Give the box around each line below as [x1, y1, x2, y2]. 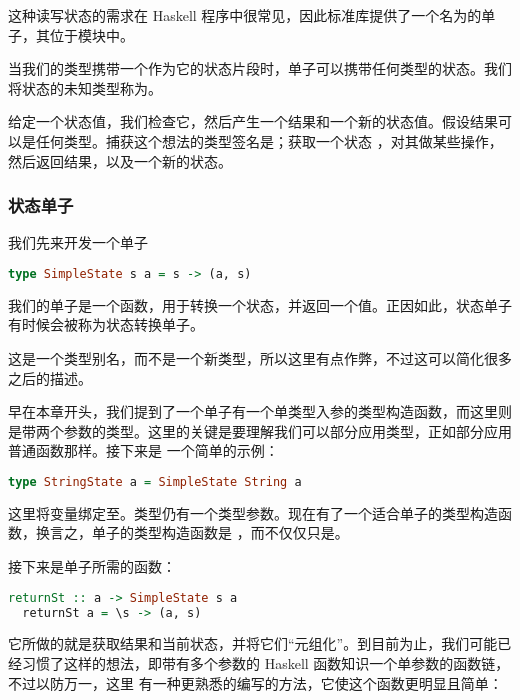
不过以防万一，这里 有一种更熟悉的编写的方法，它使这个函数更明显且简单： [8, 672, 503, 693]
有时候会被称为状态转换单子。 [8, 314, 204, 335]
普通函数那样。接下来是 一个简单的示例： [8, 440, 279, 461]
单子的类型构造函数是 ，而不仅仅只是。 [91, 522, 349, 543]
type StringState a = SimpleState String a [8, 475, 302, 489]
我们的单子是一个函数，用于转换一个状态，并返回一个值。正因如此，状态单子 [8, 294, 512, 315]
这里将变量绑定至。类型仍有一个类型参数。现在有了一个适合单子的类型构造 [8, 502, 498, 523]
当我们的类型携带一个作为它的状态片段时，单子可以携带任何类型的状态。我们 [8, 58, 512, 79]
